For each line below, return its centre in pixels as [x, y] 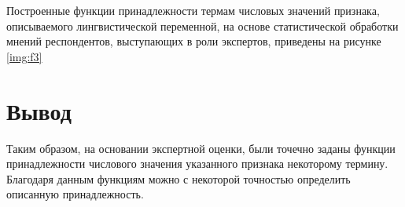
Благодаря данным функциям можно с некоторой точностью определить [179, 178]
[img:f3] [24, 56]
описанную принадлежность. [75, 194]
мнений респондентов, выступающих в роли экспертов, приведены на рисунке [194, 41]
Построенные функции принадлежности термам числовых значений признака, [193, 10]
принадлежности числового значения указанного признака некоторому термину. [197, 163]
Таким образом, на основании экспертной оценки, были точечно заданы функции [201, 148]
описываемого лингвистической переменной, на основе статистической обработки [202, 25]
